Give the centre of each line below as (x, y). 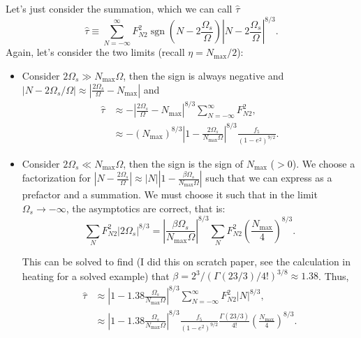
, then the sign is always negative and (204, 76)
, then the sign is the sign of (183, 163)
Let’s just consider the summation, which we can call (119, 8)
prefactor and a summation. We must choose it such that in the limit (170, 194)
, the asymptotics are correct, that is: (146, 208)
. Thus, (334, 275)
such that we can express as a (269, 178)
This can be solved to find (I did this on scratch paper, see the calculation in (186, 262)
